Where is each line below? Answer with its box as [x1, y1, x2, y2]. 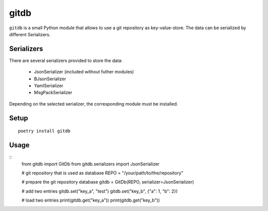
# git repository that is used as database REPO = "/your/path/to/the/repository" [21, 170, 184, 176]
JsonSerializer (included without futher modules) [34, 69, 134, 75]
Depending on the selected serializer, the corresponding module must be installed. [9, 101, 178, 106]
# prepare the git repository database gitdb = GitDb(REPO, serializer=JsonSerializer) [21, 179, 195, 185]
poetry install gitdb [18, 128, 70, 134]
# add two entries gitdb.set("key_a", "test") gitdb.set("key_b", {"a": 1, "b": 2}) [21, 188, 178, 194]
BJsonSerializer [34, 76, 67, 82]
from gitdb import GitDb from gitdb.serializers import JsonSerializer [21, 161, 160, 167]
